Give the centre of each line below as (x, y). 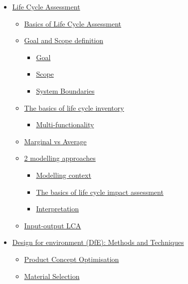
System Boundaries (65, 90)
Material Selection (52, 276)
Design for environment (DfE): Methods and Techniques (98, 242)
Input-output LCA (53, 225)
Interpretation (58, 209)
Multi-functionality (65, 124)
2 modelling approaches (60, 158)
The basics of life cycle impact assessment (100, 192)
